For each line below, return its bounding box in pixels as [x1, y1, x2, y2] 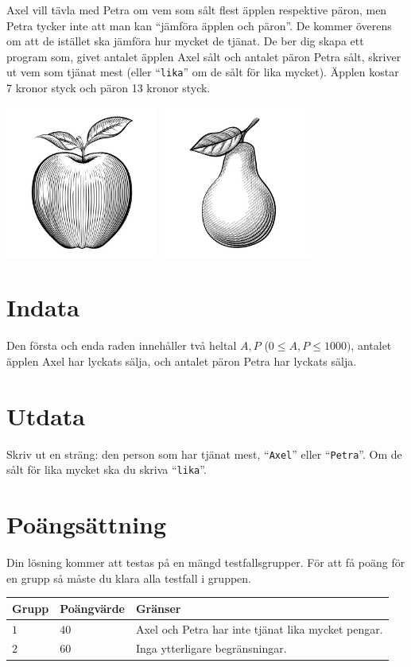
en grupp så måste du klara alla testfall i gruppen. [6, 569, 251, 586]
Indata [6, 291, 79, 324]
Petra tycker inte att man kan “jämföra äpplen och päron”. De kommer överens [6, 17, 392, 33]
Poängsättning [6, 508, 167, 541]
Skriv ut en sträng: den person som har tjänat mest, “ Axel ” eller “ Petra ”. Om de [6, 445, 402, 462]
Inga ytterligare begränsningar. [135, 640, 287, 657]
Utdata [6, 399, 86, 432]
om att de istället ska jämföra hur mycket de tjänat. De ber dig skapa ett [6, 33, 364, 49]
